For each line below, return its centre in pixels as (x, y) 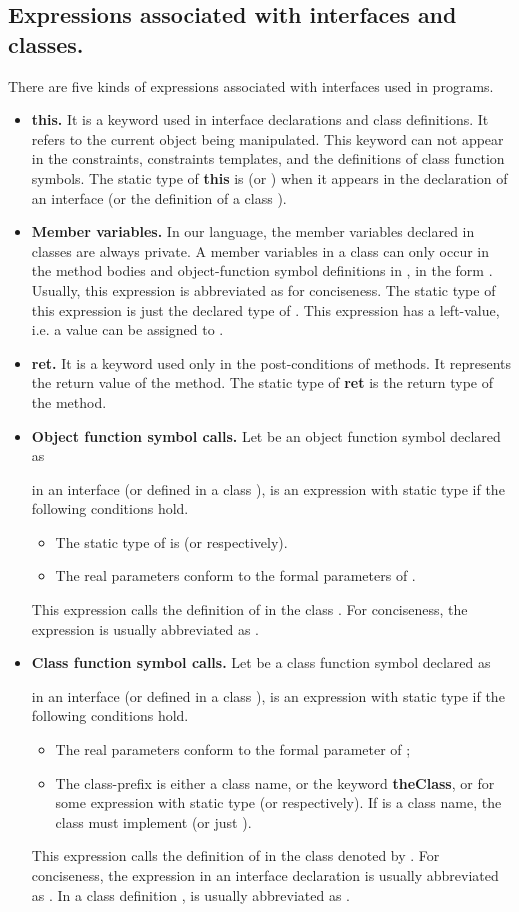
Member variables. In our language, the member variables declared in (253, 231)
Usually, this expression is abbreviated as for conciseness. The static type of (263, 289)
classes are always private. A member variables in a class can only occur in (260, 250)
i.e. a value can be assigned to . (127, 329)
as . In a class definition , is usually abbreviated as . (191, 894)
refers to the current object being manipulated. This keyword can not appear (267, 138)
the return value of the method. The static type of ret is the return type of (262, 382)
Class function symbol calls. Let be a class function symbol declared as (261, 662)
